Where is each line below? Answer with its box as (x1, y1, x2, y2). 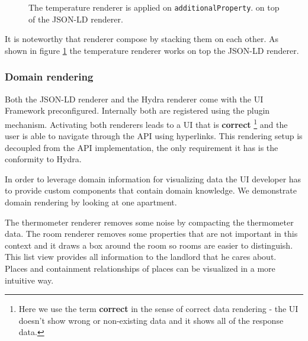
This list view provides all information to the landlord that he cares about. (5, 250, 277, 263)
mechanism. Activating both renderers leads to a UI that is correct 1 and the (5, 116, 288, 130)
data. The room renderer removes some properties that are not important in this (5, 227, 298, 240)
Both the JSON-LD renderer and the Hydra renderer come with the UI (5, 92, 264, 105)
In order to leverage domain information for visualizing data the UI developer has (5, 172, 301, 185)
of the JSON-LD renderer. (28, 12, 123, 25)
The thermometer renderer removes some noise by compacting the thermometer (5, 215, 294, 228)
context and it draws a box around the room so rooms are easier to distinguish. (5, 239, 293, 251)
